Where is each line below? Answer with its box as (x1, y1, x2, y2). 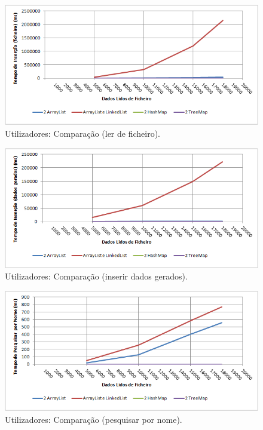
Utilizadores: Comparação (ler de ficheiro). (5, 127, 161, 139)
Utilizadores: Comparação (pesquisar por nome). (5, 413, 182, 425)
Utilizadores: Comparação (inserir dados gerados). (5, 270, 188, 282)
